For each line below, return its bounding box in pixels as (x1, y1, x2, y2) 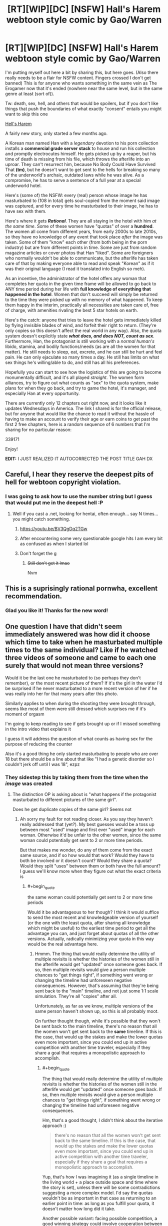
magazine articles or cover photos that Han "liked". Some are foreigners (5, 249, 153, 255)
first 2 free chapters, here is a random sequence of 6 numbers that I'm (5, 421, 150, 427)
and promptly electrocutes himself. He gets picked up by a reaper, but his (5, 150, 156, 156)
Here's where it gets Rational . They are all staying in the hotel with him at (5, 217, 156, 223)
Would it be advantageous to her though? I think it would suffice (27, 909, 159, 915)
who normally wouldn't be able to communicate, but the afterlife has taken (5, 255, 158, 261)
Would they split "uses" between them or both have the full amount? (19, 863, 161, 869)
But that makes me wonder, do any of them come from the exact (19, 847, 152, 853)
